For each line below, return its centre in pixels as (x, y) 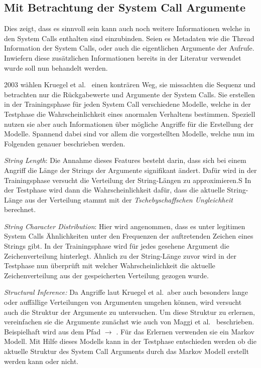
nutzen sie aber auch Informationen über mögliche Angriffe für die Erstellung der (129, 124)
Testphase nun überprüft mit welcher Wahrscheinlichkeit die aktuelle (110, 265)
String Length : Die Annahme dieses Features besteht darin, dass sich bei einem (125, 160)
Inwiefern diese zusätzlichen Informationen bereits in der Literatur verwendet (123, 57)
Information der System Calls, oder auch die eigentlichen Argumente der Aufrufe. (129, 48)
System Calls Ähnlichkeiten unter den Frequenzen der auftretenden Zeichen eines (129, 236)
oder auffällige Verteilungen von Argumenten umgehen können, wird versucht (123, 302)
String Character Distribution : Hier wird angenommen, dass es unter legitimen (125, 226)
